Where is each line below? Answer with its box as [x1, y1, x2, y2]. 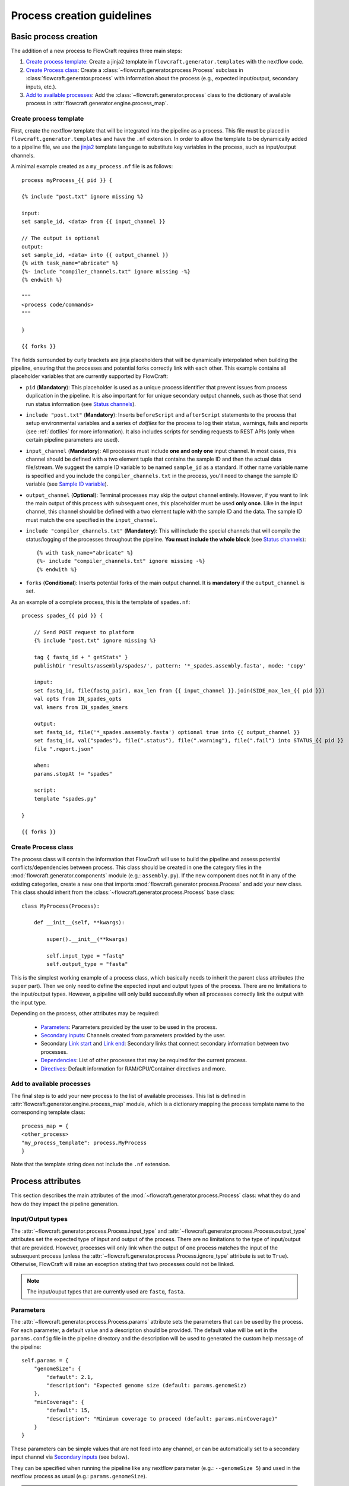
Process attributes [11, 1176, 81, 1186]
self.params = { [21, 1357, 69, 1364]
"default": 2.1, [46, 1374, 94, 1380]
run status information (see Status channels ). [26, 400, 137, 407]
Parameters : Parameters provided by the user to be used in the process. [40, 1023, 217, 1031]
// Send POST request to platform [33, 629, 135, 636]
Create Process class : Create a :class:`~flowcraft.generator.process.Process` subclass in [26, 66, 243, 74]
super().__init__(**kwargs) [46, 936, 128, 943]
